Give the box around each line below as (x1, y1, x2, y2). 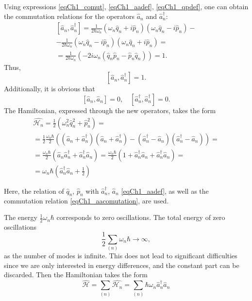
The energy (4, 212, 37, 222)
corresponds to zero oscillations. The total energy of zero (56, 212, 225, 222)
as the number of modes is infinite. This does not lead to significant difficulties (4, 251, 237, 261)
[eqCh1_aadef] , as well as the (121, 185, 209, 196)
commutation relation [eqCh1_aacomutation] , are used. (4, 196, 169, 206)
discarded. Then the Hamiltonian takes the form (4, 269, 148, 280)
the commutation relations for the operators (4, 11, 135, 21)
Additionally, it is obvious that (4, 84, 95, 94)
